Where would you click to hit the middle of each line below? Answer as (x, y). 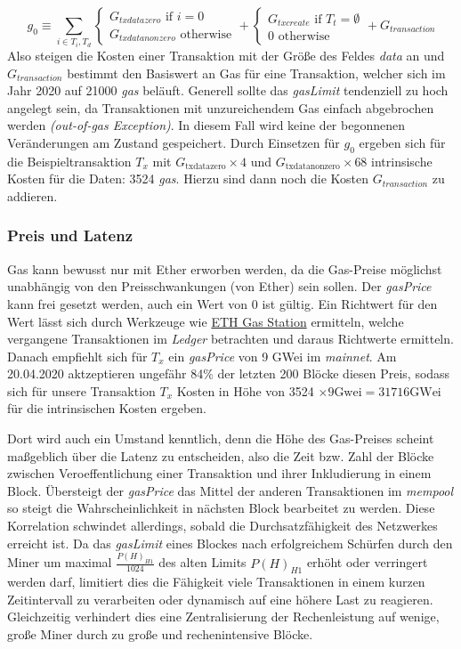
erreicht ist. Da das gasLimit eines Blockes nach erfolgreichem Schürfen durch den (230, 543)
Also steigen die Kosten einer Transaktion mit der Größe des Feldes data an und (226, 55)
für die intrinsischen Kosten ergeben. (107, 408)
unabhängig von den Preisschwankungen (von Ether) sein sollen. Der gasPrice (219, 286)
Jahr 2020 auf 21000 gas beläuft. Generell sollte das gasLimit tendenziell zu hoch (228, 90)
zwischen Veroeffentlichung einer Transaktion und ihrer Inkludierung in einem (219, 473)
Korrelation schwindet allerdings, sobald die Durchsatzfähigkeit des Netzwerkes (222, 526)
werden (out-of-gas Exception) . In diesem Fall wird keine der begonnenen (206, 125)
